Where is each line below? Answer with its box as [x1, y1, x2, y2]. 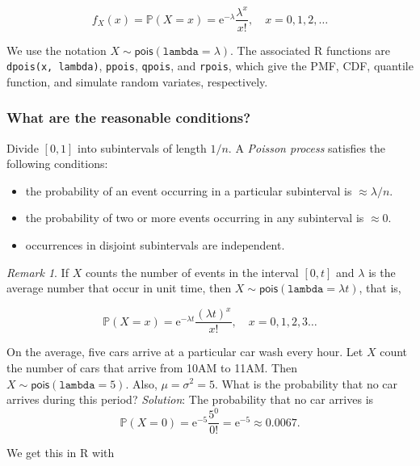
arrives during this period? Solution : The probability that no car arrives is [6, 391, 374, 408]
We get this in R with [6, 444, 115, 461]
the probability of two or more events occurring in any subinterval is [25, 209, 364, 226]
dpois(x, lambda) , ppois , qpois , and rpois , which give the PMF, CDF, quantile [6, 57, 414, 74]
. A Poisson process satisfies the [228, 139, 386, 156]
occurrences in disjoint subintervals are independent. [25, 237, 285, 253]
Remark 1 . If [6, 263, 69, 280]
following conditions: [6, 155, 108, 172]
